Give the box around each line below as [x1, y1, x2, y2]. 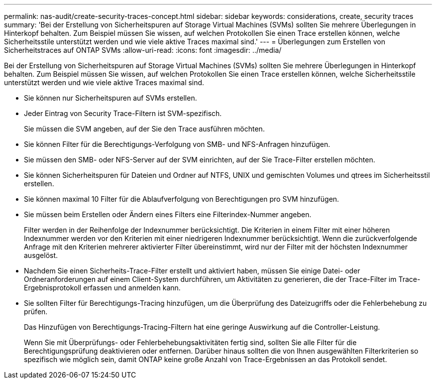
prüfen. [24, 307, 48, 316]
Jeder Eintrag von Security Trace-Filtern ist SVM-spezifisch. [24, 109, 222, 118]
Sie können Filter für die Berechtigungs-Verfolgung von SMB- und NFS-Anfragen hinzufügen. [24, 140, 330, 148]
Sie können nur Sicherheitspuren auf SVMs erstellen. [24, 94, 197, 102]
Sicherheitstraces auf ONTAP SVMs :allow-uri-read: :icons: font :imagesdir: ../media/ [4, 46, 282, 54]
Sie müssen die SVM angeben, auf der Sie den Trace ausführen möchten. [24, 125, 265, 133]
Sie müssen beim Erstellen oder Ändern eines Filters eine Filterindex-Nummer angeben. [24, 210, 312, 219]
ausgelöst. [24, 251, 58, 259]
